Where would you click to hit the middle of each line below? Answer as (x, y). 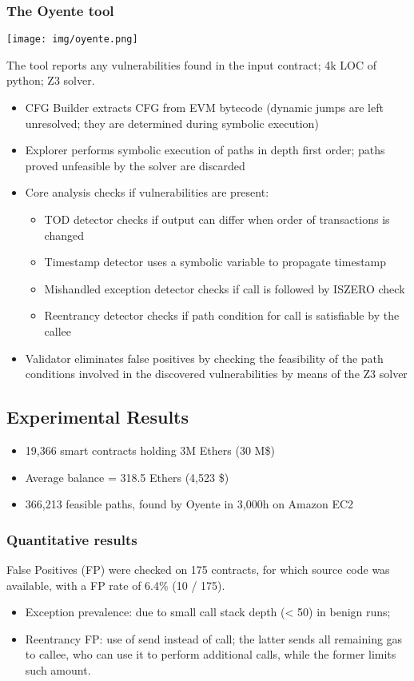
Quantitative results (72, 539)
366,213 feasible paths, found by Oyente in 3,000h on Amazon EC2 (189, 504)
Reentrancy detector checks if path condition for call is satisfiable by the (222, 315)
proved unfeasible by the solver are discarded (135, 165)
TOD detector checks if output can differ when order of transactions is (217, 219)
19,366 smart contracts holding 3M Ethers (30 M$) (150, 450)
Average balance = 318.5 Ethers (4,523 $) (127, 477)
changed (64, 235)
